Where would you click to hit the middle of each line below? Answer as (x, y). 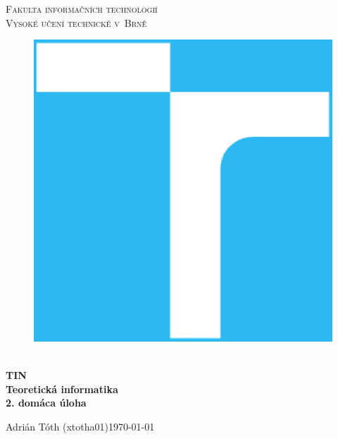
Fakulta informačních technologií (82, 8)
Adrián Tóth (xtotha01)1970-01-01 (80, 427)
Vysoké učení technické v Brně (76, 22)
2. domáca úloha (46, 403)
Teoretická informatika (62, 389)
